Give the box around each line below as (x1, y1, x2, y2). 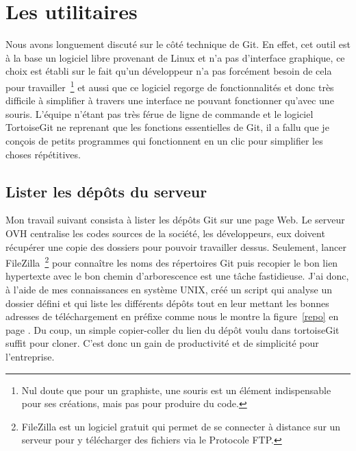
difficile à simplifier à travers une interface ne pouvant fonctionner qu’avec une (5, 93, 334, 108)
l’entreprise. (5, 349, 55, 363)
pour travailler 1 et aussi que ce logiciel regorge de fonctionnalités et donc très (5, 77, 334, 94)
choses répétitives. (5, 147, 81, 161)
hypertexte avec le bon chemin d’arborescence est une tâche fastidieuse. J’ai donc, (5, 269, 349, 283)
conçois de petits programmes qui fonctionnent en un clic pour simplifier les (5, 133, 323, 147)
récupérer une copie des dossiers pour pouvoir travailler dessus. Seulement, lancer (5, 239, 346, 254)
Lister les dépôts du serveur (5, 180, 207, 202)
